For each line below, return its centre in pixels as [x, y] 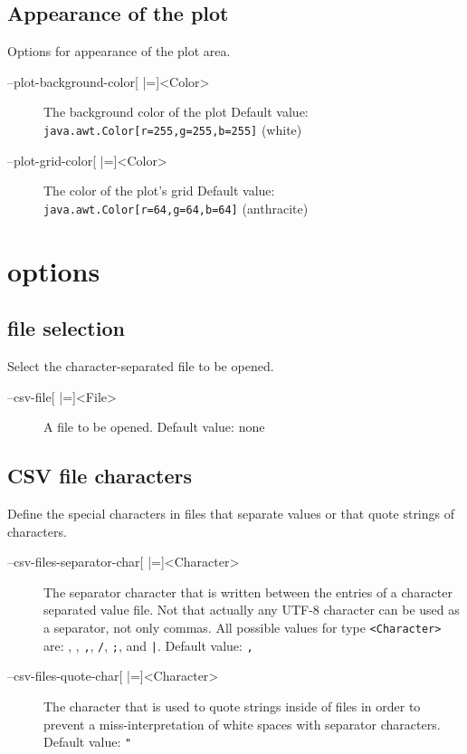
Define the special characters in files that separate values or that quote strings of [231, 514]
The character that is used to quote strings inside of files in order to [232, 706]
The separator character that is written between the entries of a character [248, 592]
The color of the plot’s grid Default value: [159, 191]
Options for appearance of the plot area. [119, 51]
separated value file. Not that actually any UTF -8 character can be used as [252, 610]
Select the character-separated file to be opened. [141, 366]
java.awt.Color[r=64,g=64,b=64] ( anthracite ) [176, 208]
